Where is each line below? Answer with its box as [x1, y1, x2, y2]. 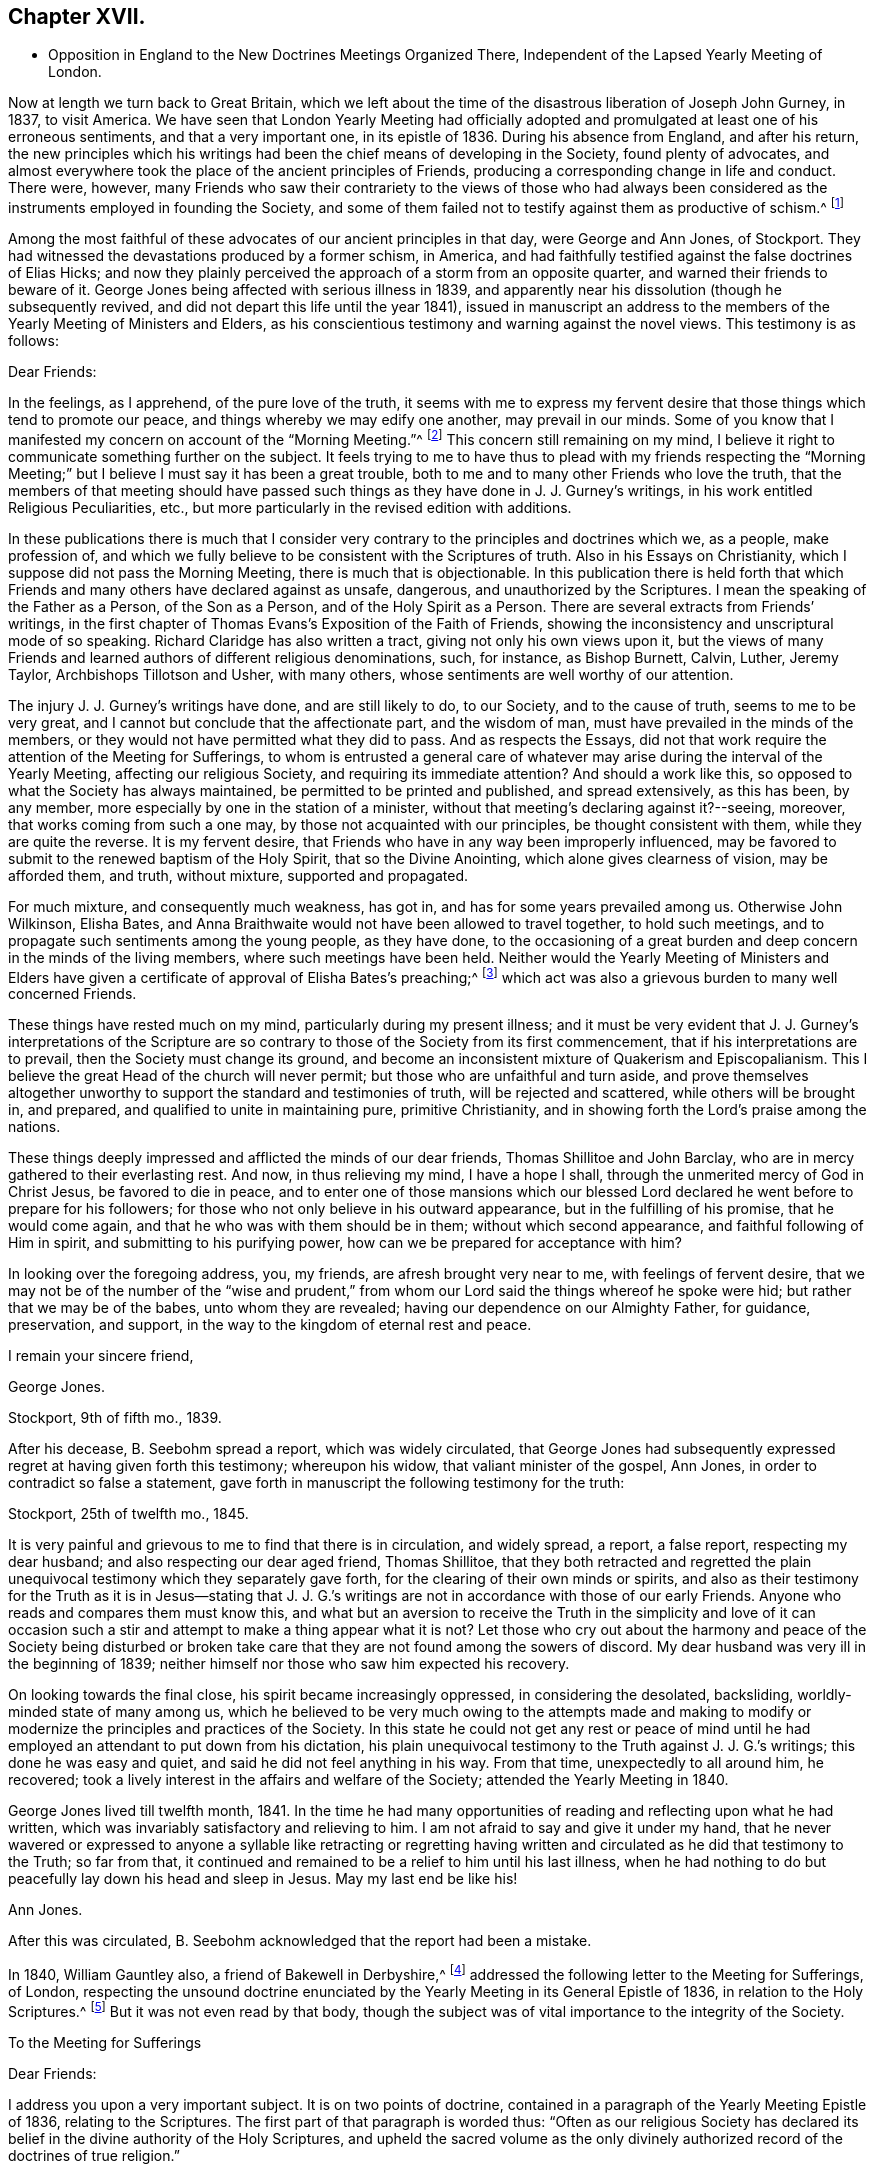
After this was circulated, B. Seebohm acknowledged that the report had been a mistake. [8, 1932, 592, 1950]
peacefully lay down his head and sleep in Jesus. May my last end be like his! [8, 1870, 518, 1888]
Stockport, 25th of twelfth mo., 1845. [8, 1505, 249, 1523]
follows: [8, 332, 59, 350]
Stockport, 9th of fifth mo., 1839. [8, 1409, 222, 1427]
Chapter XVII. [8, 4, 146, 29]
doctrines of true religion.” [8, 2146, 180, 2164]
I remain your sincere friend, [8, 1347, 194, 1365]
